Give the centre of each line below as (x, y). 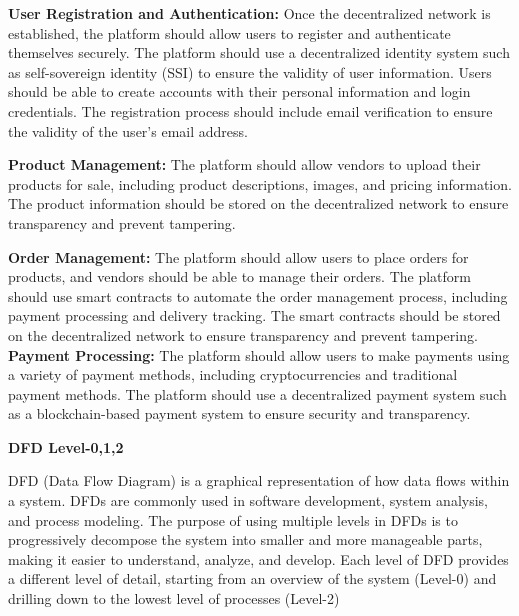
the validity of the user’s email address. (128, 130)
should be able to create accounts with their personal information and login (239, 91)
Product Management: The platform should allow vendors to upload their (244, 164)
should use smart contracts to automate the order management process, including (258, 295)
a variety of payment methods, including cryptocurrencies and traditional (233, 374)
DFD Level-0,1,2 (66, 446)
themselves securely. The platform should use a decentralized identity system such (259, 52)
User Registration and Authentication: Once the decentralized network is (249, 13)
